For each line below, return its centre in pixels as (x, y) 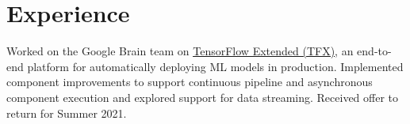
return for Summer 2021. (67, 113)
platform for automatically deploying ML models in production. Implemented (215, 66)
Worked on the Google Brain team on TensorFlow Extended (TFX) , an (180, 51)
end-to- (374, 51)
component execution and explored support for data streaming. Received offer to (203, 97)
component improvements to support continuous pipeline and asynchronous (190, 82)
